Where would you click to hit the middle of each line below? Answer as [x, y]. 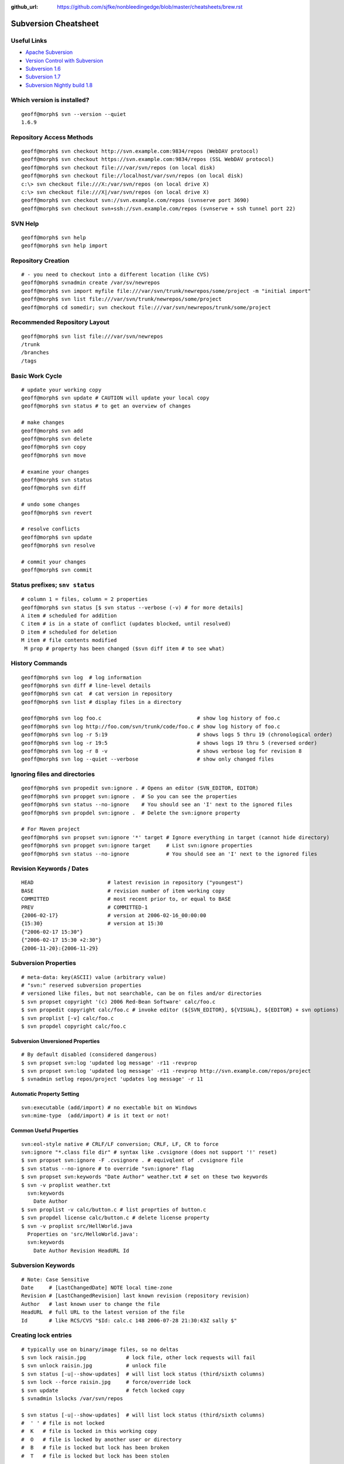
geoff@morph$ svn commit [57, 570]
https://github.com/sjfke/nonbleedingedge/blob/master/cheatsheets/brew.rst [150, 7]
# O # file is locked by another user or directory [102, 1439]
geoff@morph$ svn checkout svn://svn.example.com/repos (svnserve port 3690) [135, 200]
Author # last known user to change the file [91, 1304]
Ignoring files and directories [53, 774]
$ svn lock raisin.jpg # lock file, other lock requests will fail [138, 1357]
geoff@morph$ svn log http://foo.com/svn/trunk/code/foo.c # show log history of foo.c [151, 726]
